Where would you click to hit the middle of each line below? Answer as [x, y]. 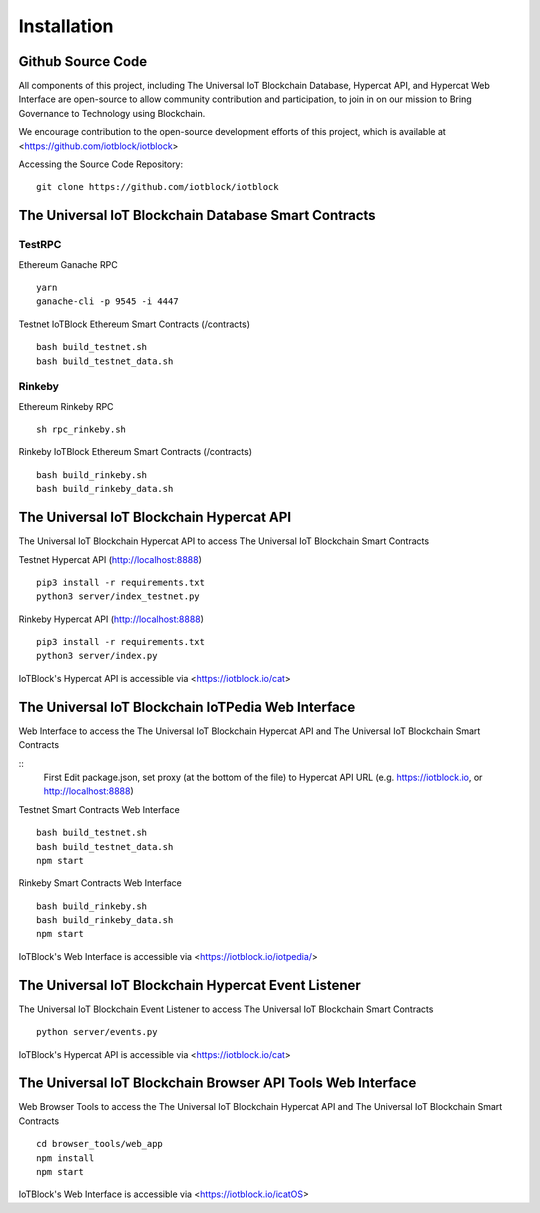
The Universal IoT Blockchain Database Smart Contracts [197, 215]
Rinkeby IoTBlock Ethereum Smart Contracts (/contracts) [135, 452]
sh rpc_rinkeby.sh [81, 429]
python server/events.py [97, 1032]
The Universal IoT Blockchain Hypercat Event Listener [190, 985]
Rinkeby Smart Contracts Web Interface [100, 883]
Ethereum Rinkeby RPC [66, 406]
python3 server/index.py [97, 656]
